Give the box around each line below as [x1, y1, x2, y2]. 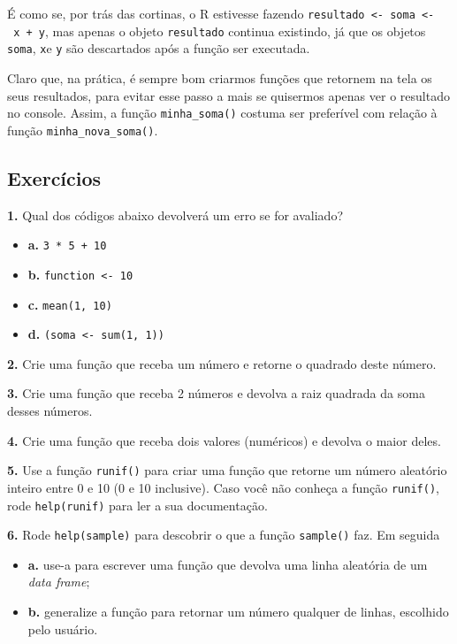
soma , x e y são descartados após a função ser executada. [7, 39, 310, 57]
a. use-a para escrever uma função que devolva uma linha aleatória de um [27, 555, 428, 573]
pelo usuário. [27, 619, 98, 638]
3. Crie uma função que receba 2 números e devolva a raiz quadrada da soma [7, 384, 425, 402]
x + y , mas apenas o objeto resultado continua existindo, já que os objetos [13, 21, 426, 40]
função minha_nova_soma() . [7, 120, 158, 139]
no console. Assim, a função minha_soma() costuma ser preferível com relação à [7, 103, 438, 122]
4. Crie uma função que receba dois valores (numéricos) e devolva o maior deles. [7, 431, 441, 449]
